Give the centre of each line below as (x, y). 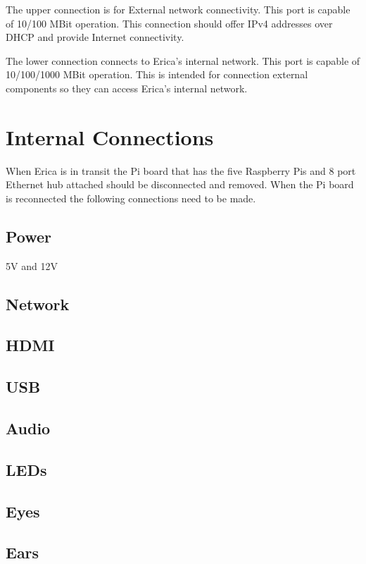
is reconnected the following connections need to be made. (131, 198)
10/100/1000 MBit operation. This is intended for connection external (157, 74)
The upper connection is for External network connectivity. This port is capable (178, 9)
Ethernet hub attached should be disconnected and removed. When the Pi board (180, 184)
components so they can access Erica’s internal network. (127, 88)
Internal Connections (110, 136)
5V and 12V (32, 265)
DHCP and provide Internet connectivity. (95, 37)
